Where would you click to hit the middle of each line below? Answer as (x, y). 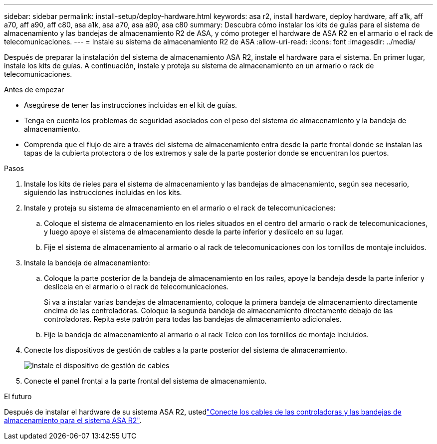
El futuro (18, 396)
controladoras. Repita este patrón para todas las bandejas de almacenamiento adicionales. (193, 319)
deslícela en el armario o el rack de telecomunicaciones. (136, 287)
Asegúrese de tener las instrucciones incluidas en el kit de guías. (131, 105)
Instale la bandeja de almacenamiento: (87, 263)
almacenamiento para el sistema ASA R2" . (73, 420)
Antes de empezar (34, 90)
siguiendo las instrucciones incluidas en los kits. (103, 192)
